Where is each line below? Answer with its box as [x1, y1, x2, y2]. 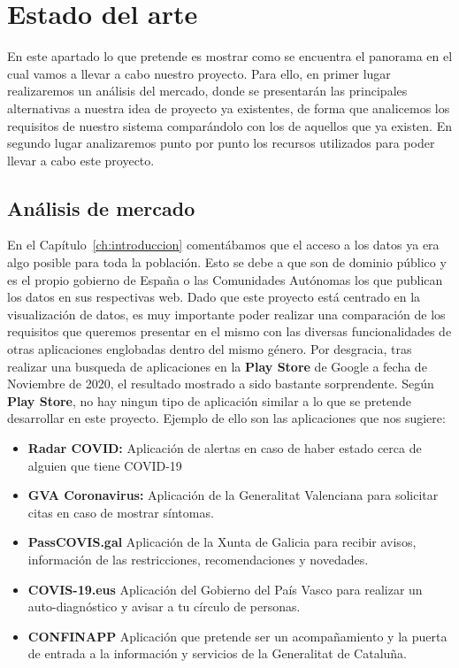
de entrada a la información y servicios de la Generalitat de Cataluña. [27, 644, 407, 663]
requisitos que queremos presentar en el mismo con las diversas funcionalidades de [7, 322, 452, 341]
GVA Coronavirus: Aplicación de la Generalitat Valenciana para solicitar [27, 486, 439, 504]
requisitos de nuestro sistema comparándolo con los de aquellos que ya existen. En [7, 116, 452, 134]
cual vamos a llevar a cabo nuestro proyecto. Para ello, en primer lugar [7, 64, 391, 82]
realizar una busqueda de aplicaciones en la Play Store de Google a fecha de [7, 357, 427, 375]
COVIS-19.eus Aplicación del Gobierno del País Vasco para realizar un [27, 580, 423, 598]
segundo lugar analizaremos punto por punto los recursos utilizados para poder [7, 134, 435, 152]
